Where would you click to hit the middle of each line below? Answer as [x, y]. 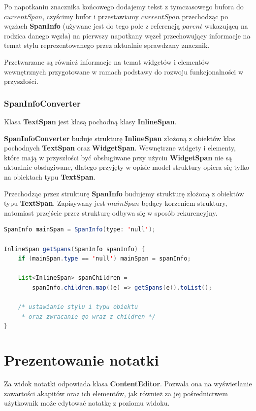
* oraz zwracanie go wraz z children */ [88, 317]
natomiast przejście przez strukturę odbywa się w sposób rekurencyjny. [111, 212]
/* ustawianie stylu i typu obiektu [78, 307]
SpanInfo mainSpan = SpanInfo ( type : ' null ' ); [80, 230]
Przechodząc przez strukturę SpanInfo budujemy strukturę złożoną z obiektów [124, 193]
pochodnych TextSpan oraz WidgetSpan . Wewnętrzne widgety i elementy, [120, 148]
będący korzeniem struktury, [184, 203]
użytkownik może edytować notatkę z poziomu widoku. [87, 403]
